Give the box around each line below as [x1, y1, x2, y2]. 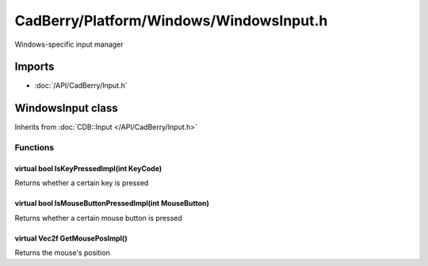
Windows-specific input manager [14, 40, 124, 49]
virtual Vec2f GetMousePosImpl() [14, 234, 128, 243]
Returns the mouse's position [14, 248, 111, 257]
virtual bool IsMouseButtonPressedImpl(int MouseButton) [14, 199, 210, 208]
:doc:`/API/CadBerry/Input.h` [34, 81, 128, 90]
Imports [14, 60, 55, 74]
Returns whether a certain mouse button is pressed [14, 213, 182, 222]
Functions [14, 142, 55, 154]
